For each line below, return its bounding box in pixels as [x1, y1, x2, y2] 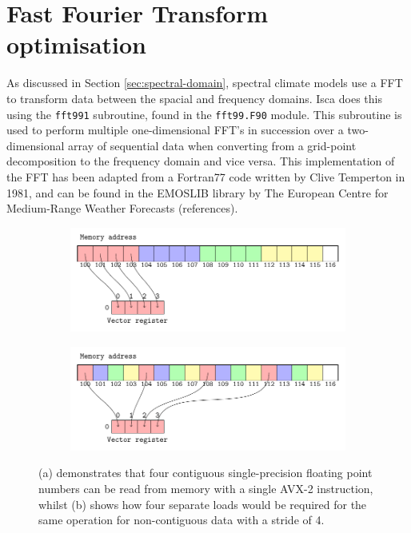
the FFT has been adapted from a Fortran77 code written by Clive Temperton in [6, 168, 405, 185]
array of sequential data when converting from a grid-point [68, 137, 357, 153]
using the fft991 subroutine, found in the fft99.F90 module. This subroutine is [6, 105, 402, 122]
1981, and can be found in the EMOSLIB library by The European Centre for [6, 184, 389, 201]
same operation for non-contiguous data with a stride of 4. [38, 511, 325, 528]
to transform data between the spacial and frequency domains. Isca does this [6, 89, 382, 106]
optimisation [6, 28, 147, 61]
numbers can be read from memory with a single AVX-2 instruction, [38, 480, 373, 497]
